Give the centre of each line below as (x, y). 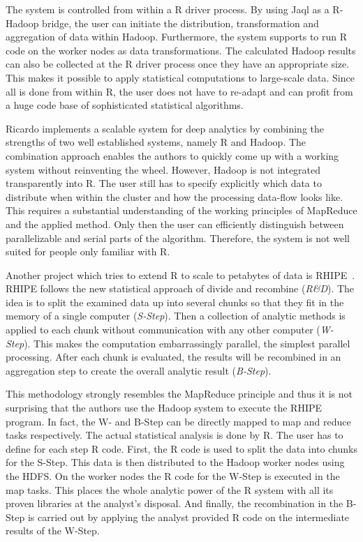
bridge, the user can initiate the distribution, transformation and (180, 23)
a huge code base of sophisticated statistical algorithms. (125, 105)
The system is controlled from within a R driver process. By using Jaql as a (168, 9)
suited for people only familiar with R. (88, 251)
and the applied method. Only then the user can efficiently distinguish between (175, 224)
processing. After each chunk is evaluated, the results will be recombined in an (173, 357)
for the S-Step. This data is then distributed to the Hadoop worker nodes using (175, 462)
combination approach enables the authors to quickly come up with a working (172, 155)
